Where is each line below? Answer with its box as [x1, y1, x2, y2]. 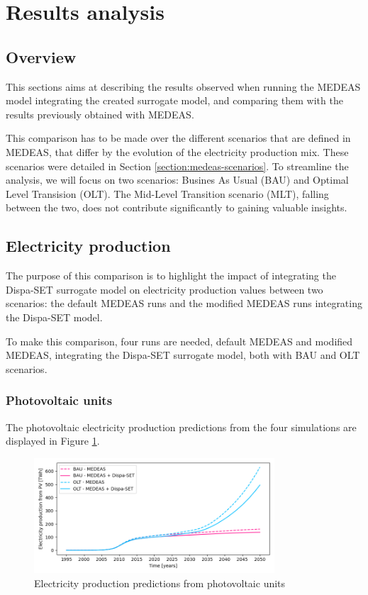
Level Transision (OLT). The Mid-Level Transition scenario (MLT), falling [6, 186, 329, 201]
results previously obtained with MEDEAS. [6, 106, 194, 121]
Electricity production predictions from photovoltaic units [34, 576, 286, 591]
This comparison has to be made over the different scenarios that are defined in [6, 130, 351, 145]
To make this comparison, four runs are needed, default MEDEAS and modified [6, 333, 353, 348]
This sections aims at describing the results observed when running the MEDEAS [6, 79, 361, 94]
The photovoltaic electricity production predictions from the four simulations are [6, 419, 357, 434]
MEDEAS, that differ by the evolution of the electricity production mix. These [6, 144, 349, 159]
